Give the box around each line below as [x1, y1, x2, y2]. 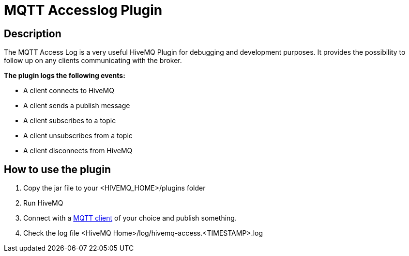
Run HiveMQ [23, 199, 63, 208]
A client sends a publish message [23, 101, 130, 110]
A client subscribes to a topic [23, 116, 116, 125]
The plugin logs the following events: [4, 71, 125, 80]
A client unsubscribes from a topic [23, 131, 133, 140]
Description [4, 27, 61, 40]
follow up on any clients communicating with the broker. [4, 56, 182, 65]
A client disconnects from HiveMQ [23, 146, 133, 155]
